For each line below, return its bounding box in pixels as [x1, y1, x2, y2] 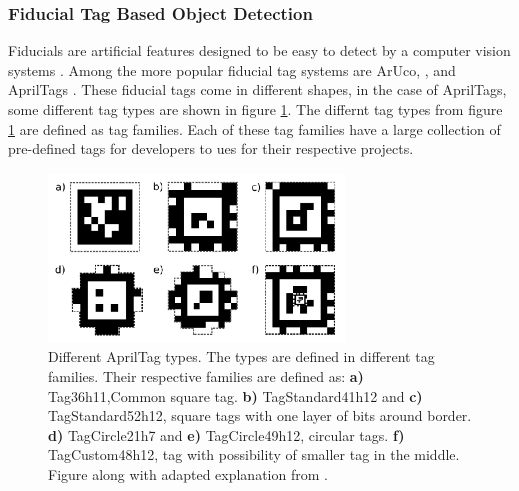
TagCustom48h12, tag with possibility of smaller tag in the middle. [48, 444, 460, 465]
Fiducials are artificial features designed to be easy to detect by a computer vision [8, 40, 511, 61]
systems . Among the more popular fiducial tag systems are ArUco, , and [8, 59, 456, 80]
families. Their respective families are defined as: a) [48, 366, 364, 387]
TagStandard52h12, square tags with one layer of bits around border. [48, 405, 472, 426]
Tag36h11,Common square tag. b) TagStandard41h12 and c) [48, 385, 423, 406]
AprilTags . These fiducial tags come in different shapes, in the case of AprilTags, [8, 79, 507, 100]
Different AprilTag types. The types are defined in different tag [48, 346, 435, 367]
